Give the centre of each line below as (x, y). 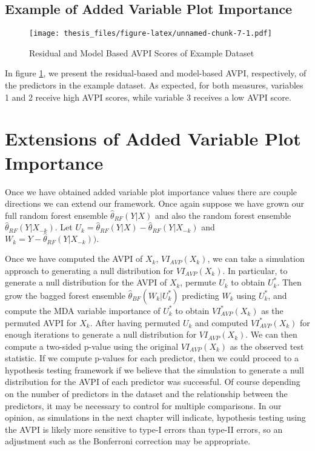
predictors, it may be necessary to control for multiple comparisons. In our (143, 405)
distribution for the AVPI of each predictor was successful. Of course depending (153, 382)
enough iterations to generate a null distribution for (101, 334)
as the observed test (267, 346)
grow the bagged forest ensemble (65, 295)
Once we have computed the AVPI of (74, 259)
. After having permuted (135, 322)
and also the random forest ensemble (223, 215)
